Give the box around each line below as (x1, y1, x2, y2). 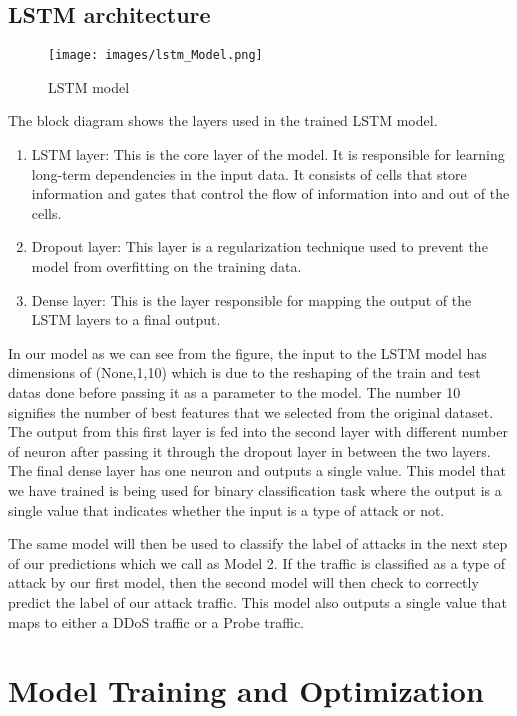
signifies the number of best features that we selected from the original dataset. (8, 401, 494, 422)
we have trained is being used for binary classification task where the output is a (8, 479, 502, 500)
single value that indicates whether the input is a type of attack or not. (8, 499, 445, 520)
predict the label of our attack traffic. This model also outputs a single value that (8, 591, 507, 612)
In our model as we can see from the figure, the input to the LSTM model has (8, 342, 487, 363)
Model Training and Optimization (8, 670, 484, 711)
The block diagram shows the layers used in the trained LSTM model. (8, 110, 438, 131)
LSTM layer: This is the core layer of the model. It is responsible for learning (31, 144, 505, 165)
